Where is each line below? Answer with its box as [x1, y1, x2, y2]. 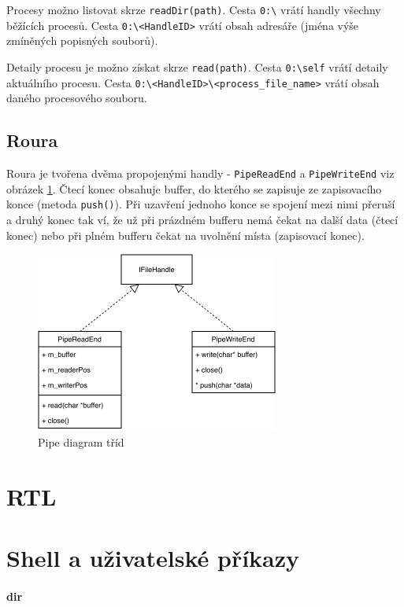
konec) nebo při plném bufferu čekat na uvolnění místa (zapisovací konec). [6, 226, 365, 243]
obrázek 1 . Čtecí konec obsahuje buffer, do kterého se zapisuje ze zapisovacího [6, 180, 382, 197]
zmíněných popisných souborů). [6, 32, 158, 49]
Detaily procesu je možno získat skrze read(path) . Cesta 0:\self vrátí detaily [6, 58, 388, 75]
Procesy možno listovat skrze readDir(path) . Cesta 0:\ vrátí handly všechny [6, 2, 381, 17]
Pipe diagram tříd [38, 433, 124, 450]
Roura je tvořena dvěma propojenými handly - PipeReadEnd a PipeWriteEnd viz [6, 165, 395, 182]
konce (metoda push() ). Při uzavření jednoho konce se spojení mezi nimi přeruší [6, 196, 395, 212]
